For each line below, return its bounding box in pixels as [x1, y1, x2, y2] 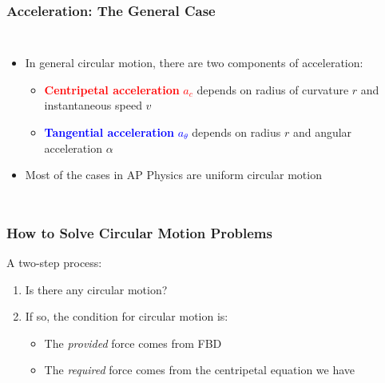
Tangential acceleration [44, 124, 175, 140]
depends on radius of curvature [196, 81, 349, 98]
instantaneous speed [44, 97, 142, 114]
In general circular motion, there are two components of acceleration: [25, 54, 363, 71]
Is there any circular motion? [25, 281, 168, 297]
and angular [292, 124, 352, 140]
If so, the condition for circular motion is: [25, 308, 228, 325]
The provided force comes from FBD [44, 334, 222, 351]
